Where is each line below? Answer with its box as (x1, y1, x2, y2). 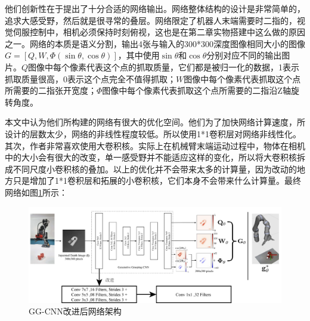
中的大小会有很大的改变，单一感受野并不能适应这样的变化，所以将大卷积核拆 (5, 151, 305, 163)
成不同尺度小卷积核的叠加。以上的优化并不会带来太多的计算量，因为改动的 (5, 162, 297, 175)
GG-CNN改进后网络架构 (29, 305, 122, 317)
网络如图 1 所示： (5, 186, 67, 198)
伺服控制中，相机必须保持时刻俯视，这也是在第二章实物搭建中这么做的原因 (13, 26, 305, 38)
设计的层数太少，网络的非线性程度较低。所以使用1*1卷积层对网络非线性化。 (5, 127, 301, 140)
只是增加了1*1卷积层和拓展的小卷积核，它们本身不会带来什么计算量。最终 (13, 174, 301, 187)
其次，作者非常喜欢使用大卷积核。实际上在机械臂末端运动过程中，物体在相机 (5, 139, 305, 152)
